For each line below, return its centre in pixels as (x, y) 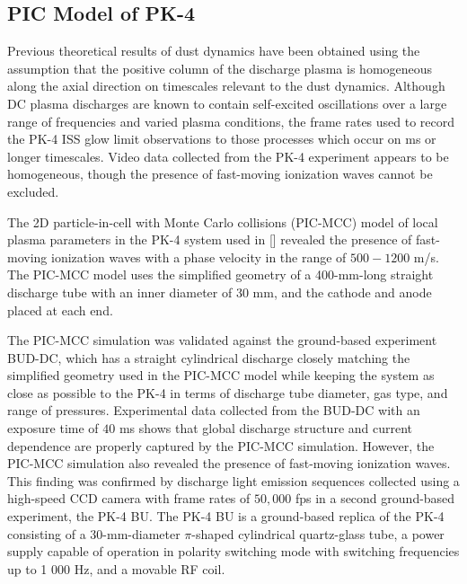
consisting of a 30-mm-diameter (94, 533)
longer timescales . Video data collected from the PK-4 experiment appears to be (228, 156)
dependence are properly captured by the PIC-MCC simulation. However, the (221, 445)
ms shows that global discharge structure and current (266, 428)
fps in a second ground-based (375, 498)
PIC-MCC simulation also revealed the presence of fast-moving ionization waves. (229, 463)
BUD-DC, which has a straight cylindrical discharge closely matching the (209, 357)
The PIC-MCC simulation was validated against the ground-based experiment (222, 340)
